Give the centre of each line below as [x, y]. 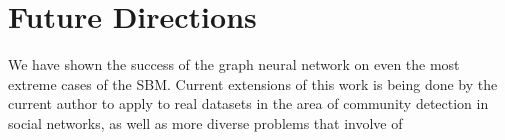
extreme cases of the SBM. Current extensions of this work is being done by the [253, 83]
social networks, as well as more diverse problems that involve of [205, 122]
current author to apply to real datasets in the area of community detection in [248, 103]
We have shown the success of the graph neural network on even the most [234, 64]
